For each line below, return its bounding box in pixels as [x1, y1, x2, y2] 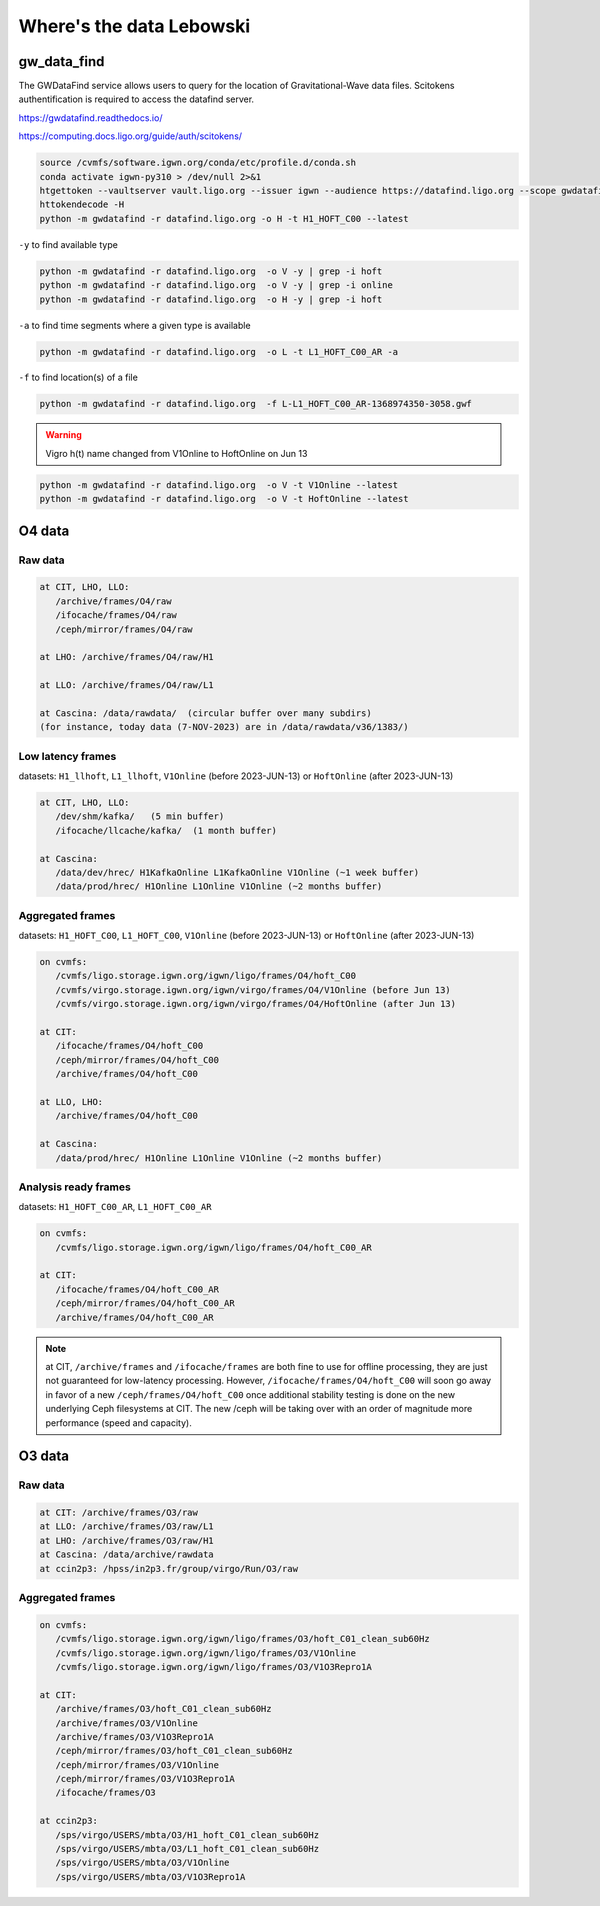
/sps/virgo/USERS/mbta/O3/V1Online [55, 1857, 230, 1869]
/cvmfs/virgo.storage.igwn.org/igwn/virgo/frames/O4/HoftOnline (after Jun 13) [55, 998, 457, 1010]
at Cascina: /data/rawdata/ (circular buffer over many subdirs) [39, 707, 372, 719]
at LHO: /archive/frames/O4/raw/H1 [39, 651, 214, 663]
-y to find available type [18, 238, 119, 250]
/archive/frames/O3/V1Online [55, 1717, 199, 1729]
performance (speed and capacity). [45, 1416, 192, 1429]
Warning [45, 429, 82, 441]
